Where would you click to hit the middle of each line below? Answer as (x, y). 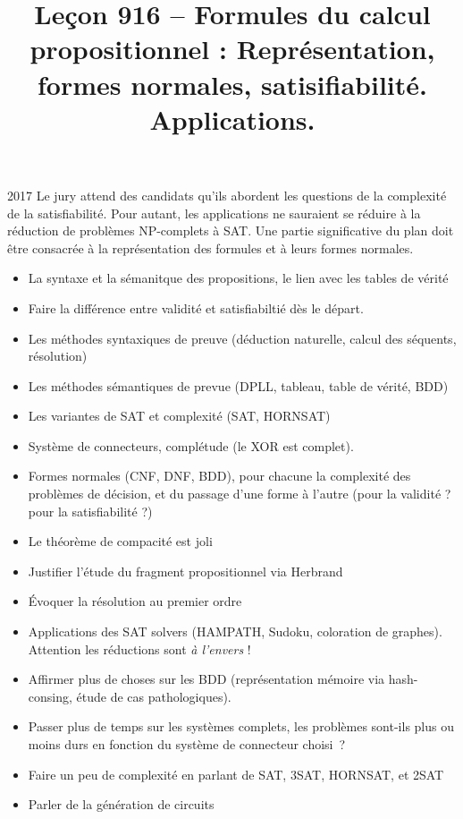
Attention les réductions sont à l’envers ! (139, 648)
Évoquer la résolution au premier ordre (135, 601)
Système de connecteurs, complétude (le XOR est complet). (191, 445)
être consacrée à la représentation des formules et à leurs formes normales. (210, 247)
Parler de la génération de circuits (121, 804)
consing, (50, 696)
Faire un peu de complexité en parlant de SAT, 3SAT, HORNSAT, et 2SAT (236, 774)
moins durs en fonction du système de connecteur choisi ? (187, 744)
